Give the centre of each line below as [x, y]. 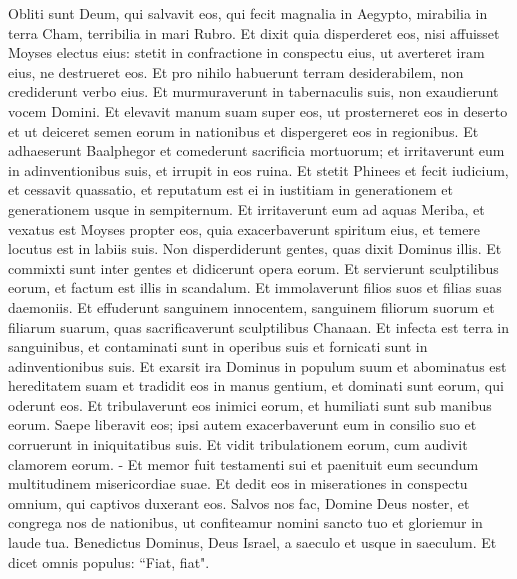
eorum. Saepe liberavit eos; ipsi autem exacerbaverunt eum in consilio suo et [242, 424]
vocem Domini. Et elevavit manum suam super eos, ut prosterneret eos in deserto [258, 110]
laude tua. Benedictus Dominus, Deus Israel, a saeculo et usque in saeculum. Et [252, 542]
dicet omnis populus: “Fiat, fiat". [109, 561]
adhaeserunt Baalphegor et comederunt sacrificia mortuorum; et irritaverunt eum [256, 150]
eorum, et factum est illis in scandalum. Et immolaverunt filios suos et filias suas [255, 287]
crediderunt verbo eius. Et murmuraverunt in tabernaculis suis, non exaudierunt [253, 91]
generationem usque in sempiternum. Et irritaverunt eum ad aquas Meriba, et [246, 208]
